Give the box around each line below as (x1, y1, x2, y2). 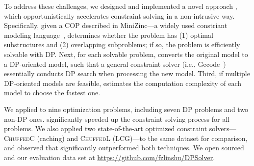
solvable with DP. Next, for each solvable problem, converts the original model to (4, 49, 248, 59)
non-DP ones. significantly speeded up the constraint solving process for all (4, 113, 229, 124)
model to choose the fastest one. (4, 87, 101, 98)
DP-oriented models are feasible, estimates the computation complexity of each (4, 78, 242, 88)
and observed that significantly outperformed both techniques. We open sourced (4, 142, 244, 153)
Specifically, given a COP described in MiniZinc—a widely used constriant (4, 20, 228, 30)
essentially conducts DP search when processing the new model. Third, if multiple (4, 68, 250, 79)
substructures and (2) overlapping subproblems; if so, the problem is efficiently (4, 39, 240, 50)
